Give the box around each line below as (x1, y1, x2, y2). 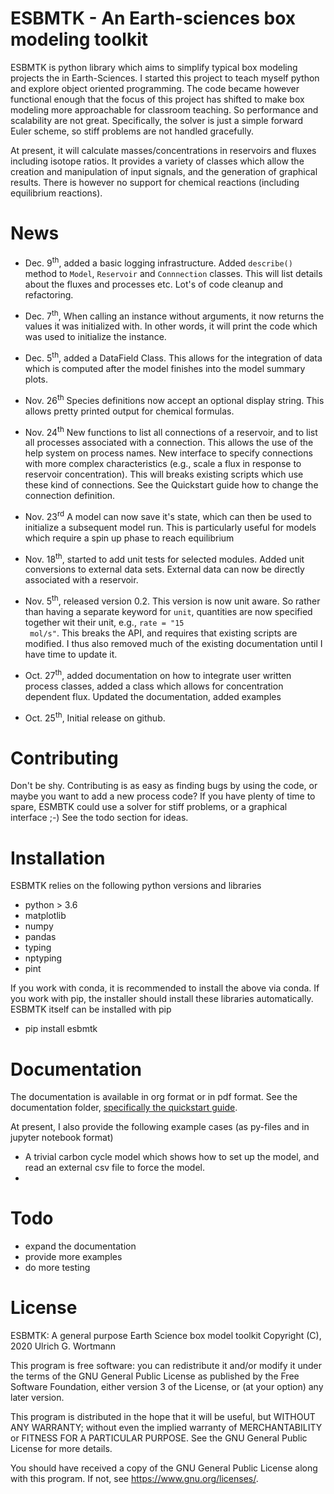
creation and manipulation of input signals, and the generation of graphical (10, 165, 318, 177)
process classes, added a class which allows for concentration (24, 680, 284, 692)
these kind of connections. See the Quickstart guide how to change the (24, 479, 319, 491)
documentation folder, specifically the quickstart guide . (10, 1102, 238, 1114)
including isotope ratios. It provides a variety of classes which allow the (10, 155, 305, 167)
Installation (10, 847, 106, 869)
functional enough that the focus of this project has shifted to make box (10, 93, 305, 105)
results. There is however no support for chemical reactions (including (10, 176, 300, 188)
